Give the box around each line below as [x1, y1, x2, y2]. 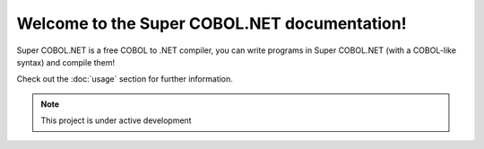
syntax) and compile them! [16, 57, 116, 67]
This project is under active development [40, 115, 192, 126]
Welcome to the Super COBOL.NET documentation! [16, 13, 407, 33]
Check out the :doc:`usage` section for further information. [16, 74, 233, 84]
